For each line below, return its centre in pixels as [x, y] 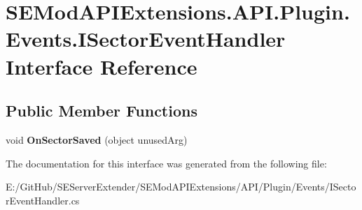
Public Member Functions [102, 111]
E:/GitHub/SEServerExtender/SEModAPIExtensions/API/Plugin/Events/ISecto [181, 187]
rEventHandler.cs [43, 200]
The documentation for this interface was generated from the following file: [166, 163]
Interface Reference [102, 66]
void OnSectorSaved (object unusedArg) [97, 139]
